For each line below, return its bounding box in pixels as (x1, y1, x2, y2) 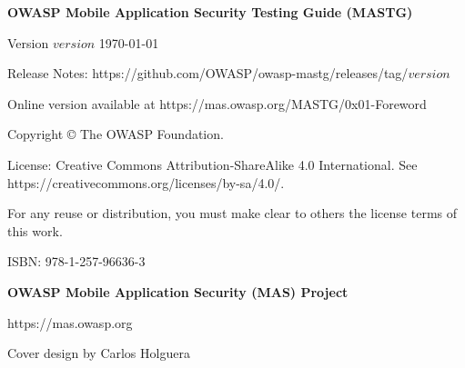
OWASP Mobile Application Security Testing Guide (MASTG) (7, 3, 413, 21)
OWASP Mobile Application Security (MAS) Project (7, 282, 349, 301)
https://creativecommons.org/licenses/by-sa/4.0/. (7, 173, 285, 192)
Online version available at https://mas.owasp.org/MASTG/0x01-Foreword (7, 94, 427, 113)
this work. (7, 221, 63, 240)
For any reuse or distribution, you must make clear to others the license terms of (7, 204, 458, 223)
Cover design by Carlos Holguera (7, 343, 190, 363)
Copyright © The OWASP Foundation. (7, 124, 224, 144)
